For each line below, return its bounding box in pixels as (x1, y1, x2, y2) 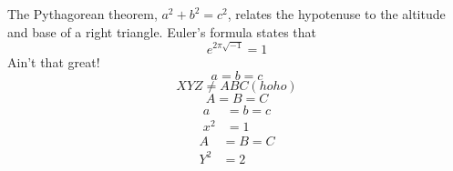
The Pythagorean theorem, (7, 5, 158, 23)
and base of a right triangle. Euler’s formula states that (7, 22, 317, 41)
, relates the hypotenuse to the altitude (227, 5, 446, 23)
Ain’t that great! (7, 52, 100, 71)
